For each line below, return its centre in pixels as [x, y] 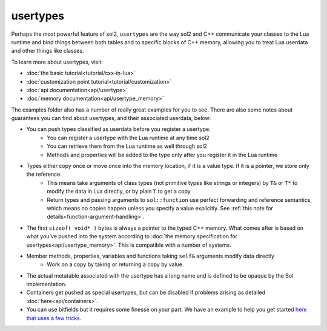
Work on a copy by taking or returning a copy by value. [115, 264]
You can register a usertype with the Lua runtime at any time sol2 [128, 138]
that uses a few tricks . [54, 318]
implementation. [46, 284]
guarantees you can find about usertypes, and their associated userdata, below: [111, 118]
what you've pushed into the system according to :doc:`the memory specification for [132, 236]
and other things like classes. [48, 51]
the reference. [44, 174]
